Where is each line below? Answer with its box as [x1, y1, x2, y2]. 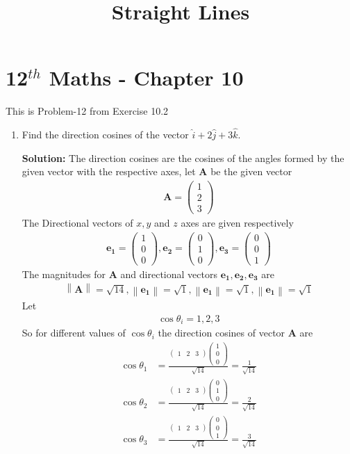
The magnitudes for [22, 266, 106, 281]
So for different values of [22, 325, 126, 340]
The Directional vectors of [22, 216, 133, 230]
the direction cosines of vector [158, 325, 285, 340]
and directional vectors [120, 266, 217, 281]
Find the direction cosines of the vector [22, 127, 189, 142]
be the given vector [210, 164, 292, 179]
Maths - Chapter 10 [49, 63, 244, 92]
